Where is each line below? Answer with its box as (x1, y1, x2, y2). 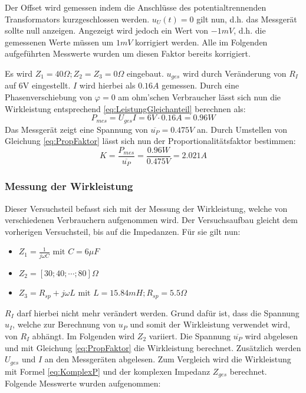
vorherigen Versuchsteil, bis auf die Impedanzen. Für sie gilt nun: (5, 225, 241, 237)
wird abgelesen (245, 329, 298, 342)
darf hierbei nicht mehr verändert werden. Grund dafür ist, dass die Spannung (17, 306, 300, 319)
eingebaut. (126, 67, 164, 79)
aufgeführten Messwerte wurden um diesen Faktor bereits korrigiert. (5, 47, 251, 60)
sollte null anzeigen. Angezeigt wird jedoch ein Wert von (5, 24, 209, 37)
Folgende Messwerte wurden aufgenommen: (5, 377, 161, 389)
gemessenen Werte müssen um (5, 35, 114, 48)
